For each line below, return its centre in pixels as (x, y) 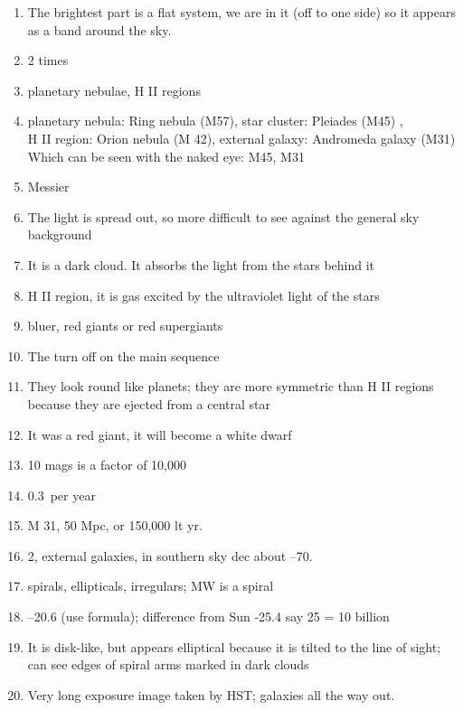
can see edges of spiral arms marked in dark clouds (168, 664)
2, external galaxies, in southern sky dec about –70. (170, 555)
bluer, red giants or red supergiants (125, 326)
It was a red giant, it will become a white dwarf (160, 434)
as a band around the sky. (99, 29)
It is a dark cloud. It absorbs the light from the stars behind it (201, 264)
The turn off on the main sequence (123, 355)
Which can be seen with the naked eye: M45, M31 (166, 156)
